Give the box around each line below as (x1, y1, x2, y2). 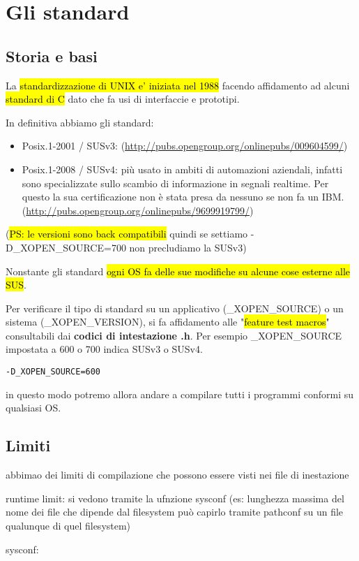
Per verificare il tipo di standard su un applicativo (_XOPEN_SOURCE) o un (6, 300, 344, 315)
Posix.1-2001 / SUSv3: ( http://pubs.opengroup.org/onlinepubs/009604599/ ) (22, 138, 348, 153)
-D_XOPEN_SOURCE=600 (6, 367, 101, 377)
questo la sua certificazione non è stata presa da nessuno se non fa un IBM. (22, 189, 344, 204)
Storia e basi (6, 45, 98, 66)
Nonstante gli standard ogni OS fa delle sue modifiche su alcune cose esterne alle (6, 263, 351, 278)
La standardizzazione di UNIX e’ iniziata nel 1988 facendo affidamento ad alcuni (6, 78, 350, 92)
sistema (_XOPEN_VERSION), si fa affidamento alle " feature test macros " (6, 314, 330, 329)
